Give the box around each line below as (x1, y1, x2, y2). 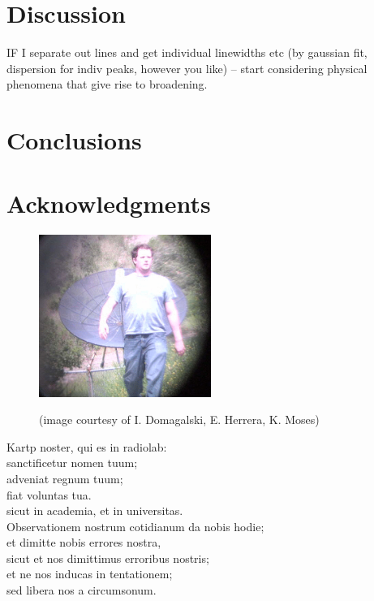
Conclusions (6, 123, 142, 157)
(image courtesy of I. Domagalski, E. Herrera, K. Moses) (39, 411, 320, 428)
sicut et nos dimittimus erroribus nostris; (6, 549, 209, 566)
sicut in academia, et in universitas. (6, 502, 183, 519)
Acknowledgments (6, 187, 211, 220)
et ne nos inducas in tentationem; (6, 565, 173, 582)
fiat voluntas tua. (6, 486, 92, 503)
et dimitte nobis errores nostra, (6, 534, 161, 551)
